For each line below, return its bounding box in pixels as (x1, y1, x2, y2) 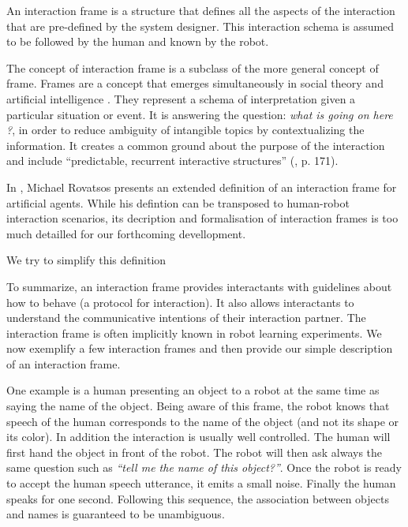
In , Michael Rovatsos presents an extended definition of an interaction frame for (6, 178, 397, 195)
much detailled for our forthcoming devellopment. (6, 225, 246, 241)
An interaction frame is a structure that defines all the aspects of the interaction (6, 2, 395, 18)
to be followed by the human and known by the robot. (6, 33, 269, 50)
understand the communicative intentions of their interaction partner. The (6, 309, 366, 326)
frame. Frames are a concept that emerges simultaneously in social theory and (6, 75, 384, 92)
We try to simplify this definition (6, 252, 167, 268)
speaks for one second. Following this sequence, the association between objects (6, 490, 389, 506)
